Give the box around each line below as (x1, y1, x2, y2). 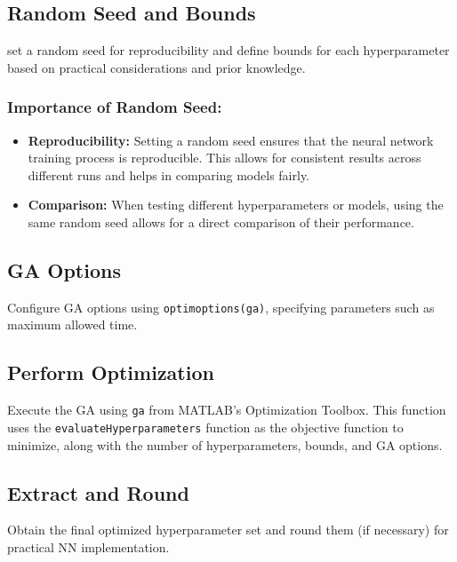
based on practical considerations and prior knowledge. (7, 58, 306, 76)
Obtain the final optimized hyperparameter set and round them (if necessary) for (7, 520, 449, 539)
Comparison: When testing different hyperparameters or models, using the (28, 195, 444, 214)
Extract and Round (7, 479, 189, 506)
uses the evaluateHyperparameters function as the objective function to (7, 417, 404, 436)
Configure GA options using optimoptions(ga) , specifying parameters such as (7, 297, 435, 316)
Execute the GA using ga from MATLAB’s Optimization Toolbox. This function (7, 400, 446, 419)
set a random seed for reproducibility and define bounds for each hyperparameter (7, 41, 450, 59)
